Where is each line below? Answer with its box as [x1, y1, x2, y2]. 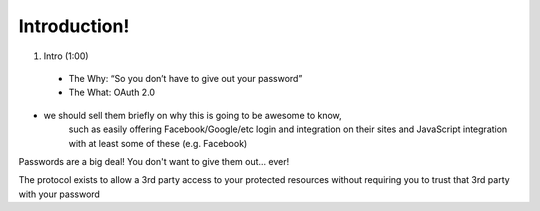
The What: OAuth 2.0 [68, 86, 155, 99]
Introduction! [18, 15, 130, 37]
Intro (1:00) [43, 50, 89, 62]
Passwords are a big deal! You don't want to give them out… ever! [18, 155, 290, 167]
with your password [18, 188, 100, 200]
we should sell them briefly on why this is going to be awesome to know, [43, 109, 342, 121]
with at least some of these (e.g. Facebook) [68, 137, 248, 149]
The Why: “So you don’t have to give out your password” [68, 72, 303, 84]
